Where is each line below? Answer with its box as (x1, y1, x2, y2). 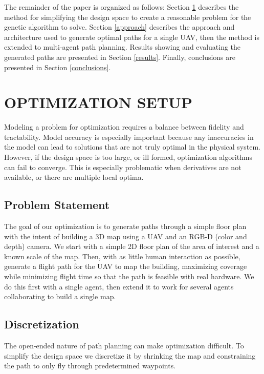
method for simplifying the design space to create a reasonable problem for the (4, 11, 251, 22)
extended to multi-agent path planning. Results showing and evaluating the (4, 41, 241, 52)
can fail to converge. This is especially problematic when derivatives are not (4, 161, 241, 172)
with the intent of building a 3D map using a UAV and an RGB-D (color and (4, 231, 247, 241)
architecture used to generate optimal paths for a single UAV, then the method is (4, 31, 259, 42)
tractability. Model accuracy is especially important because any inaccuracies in (4, 131, 254, 142)
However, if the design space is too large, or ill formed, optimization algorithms (4, 152, 253, 162)
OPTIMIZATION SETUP (4, 92, 192, 113)
